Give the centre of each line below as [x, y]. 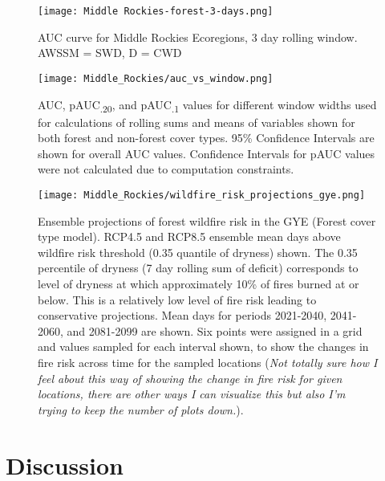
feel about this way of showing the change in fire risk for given [190, 378]
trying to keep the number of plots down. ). [141, 409]
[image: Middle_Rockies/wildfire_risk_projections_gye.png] [202, 195]
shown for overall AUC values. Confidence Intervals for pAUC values [207, 153]
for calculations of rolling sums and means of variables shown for [197, 122]
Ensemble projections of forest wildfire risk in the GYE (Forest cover [207, 220]
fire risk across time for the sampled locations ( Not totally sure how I [208, 362]
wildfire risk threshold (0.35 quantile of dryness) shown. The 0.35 [198, 252]
